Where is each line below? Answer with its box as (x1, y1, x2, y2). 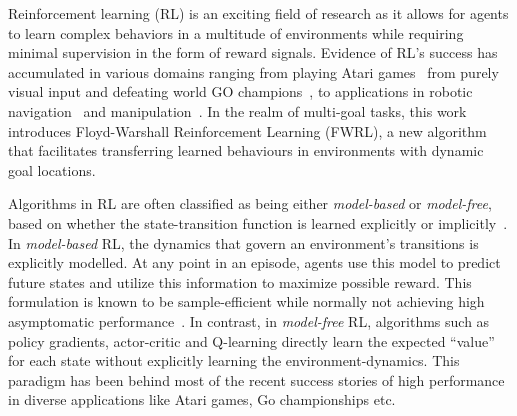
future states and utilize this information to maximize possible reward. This (8, 271, 472, 292)
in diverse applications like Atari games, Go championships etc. (8, 389, 396, 410)
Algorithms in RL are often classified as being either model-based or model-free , (8, 193, 492, 214)
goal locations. (8, 159, 96, 180)
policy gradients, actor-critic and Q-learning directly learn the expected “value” (8, 330, 495, 351)
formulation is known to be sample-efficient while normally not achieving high (8, 291, 485, 312)
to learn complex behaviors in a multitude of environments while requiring (8, 22, 464, 43)
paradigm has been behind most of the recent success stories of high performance (8, 369, 505, 390)
